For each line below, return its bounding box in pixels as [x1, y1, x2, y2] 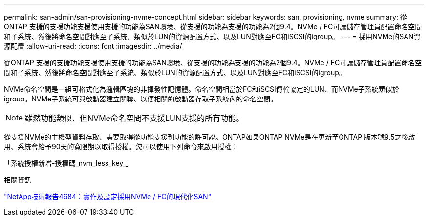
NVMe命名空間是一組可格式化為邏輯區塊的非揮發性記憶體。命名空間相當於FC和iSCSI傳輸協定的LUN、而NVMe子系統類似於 [4, 85, 399, 93]
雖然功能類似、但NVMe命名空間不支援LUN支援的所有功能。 [25, 113, 244, 123]
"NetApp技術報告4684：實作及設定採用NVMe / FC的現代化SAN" [4, 192, 212, 200]
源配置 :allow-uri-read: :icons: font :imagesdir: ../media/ [4, 42, 182, 50]
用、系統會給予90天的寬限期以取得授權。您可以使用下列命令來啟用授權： [4, 142, 238, 151]
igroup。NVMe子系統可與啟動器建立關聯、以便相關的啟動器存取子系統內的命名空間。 [4, 95, 278, 103]
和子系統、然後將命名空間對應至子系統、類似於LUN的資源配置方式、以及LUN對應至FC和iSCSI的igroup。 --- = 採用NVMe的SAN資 [4, 32, 421, 40]
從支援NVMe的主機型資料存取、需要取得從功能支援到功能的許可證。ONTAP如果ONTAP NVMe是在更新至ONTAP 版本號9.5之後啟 [4, 133, 415, 141]
